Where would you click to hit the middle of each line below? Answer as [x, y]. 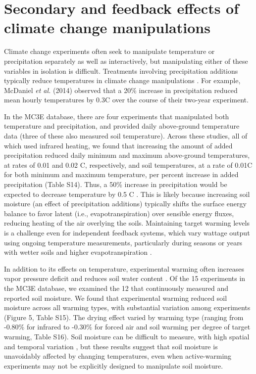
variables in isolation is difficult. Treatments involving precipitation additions [121, 70]
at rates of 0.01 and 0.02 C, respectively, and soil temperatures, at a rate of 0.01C [128, 164]
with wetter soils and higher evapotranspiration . [78, 252]
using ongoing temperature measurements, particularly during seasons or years [123, 242]
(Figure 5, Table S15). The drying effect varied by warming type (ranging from [124, 317]
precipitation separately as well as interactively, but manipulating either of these [126, 61]
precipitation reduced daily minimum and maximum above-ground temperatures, [127, 155]
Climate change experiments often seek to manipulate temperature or [109, 51]
